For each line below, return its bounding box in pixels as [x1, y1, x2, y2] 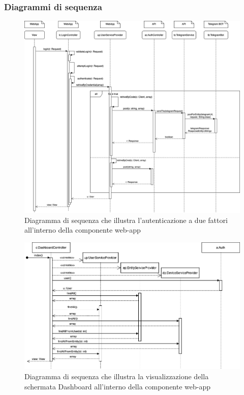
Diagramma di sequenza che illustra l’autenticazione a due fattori [24, 214, 228, 225]
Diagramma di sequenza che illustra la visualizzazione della [24, 371, 209, 381]
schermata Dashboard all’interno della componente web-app [24, 381, 211, 391]
